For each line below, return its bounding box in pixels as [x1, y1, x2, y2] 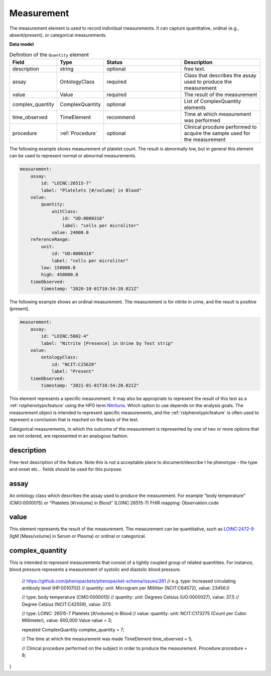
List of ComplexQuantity [184, 98, 241, 105]
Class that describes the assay [184, 72, 257, 79]
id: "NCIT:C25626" [51, 361, 97, 367]
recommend [106, 114, 135, 121]
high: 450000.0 [41, 272, 79, 277]
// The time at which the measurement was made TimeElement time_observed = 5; [22, 636, 193, 642]
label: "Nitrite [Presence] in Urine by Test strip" [41, 340, 174, 346]
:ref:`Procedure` [59, 130, 97, 137]
